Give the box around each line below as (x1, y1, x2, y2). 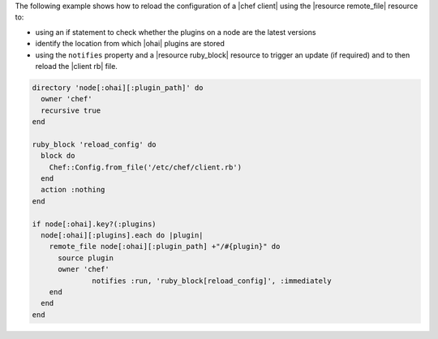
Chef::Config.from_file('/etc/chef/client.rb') (49, 162, 243, 172)
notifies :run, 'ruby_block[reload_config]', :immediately (92, 276, 332, 285)
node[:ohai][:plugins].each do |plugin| (41, 231, 204, 240)
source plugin (58, 253, 114, 263)
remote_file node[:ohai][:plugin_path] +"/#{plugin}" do (49, 242, 281, 251)
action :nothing (41, 185, 105, 195)
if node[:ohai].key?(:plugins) (32, 219, 157, 229)
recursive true (41, 105, 101, 115)
